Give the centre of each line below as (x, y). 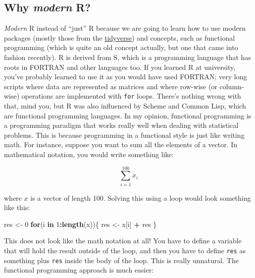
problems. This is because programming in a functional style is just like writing (124, 135)
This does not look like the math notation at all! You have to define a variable (123, 241)
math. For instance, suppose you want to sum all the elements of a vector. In (121, 144)
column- (232, 86)
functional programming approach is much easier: (79, 270)
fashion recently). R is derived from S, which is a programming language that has (127, 57)
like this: (17, 207)
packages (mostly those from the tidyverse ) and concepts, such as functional (120, 37)
